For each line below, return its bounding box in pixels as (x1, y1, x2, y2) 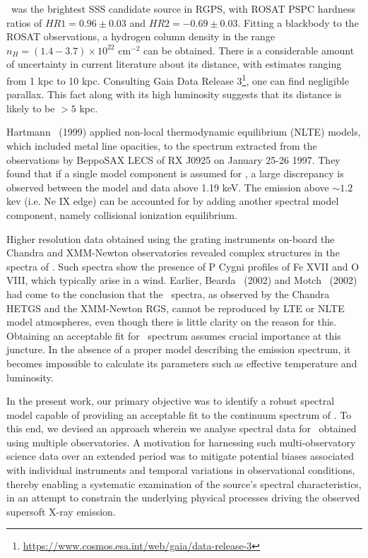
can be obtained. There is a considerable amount (143, 42, 355, 57)
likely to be (6, 100, 55, 115)
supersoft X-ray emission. (6, 504, 116, 518)
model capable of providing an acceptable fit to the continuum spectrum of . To (6, 407, 352, 422)
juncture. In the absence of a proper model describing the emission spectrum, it (6, 342, 351, 357)
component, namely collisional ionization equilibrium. (6, 207, 237, 222)
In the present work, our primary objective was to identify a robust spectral (6, 393, 335, 408)
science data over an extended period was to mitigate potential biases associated (6, 449, 355, 463)
